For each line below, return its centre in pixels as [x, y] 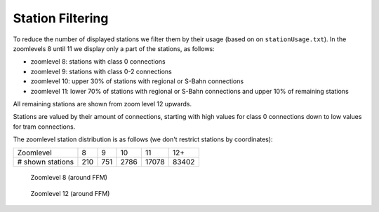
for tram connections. [44, 127]
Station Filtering [61, 18]
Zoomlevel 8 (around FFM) [69, 178]
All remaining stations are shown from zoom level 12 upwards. [102, 104]
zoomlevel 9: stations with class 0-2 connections [101, 71]
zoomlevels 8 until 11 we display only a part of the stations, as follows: [114, 48]
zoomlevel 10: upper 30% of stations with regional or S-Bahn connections [137, 81]
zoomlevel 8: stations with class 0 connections [98, 62]
